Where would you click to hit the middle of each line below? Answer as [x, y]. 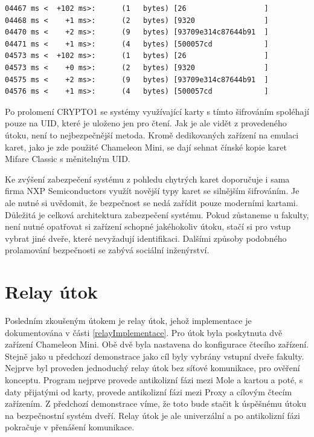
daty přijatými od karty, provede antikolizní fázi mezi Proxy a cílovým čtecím [149, 391]
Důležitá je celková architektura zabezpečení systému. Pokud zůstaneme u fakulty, [157, 214]
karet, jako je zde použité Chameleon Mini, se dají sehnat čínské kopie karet [146, 147]
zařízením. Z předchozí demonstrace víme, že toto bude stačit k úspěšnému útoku [155, 403]
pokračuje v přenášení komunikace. [70, 427]
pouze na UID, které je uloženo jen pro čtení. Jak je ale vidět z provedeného [146, 123]
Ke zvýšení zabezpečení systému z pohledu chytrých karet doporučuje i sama [147, 179]
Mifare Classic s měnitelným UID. [68, 159]
